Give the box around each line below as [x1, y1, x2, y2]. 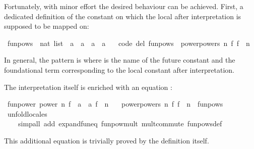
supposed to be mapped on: [4, 21, 89, 31]
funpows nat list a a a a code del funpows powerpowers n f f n [7, 37, 250, 48]
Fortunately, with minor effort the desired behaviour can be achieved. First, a [4, 1, 243, 11]
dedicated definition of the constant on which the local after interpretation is [4, 11, 241, 21]
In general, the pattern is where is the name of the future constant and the [4, 55, 235, 65]
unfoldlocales [7, 108, 47, 119]
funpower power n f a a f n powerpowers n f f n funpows [7, 98, 223, 109]
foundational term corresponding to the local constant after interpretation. [4, 64, 235, 75]
